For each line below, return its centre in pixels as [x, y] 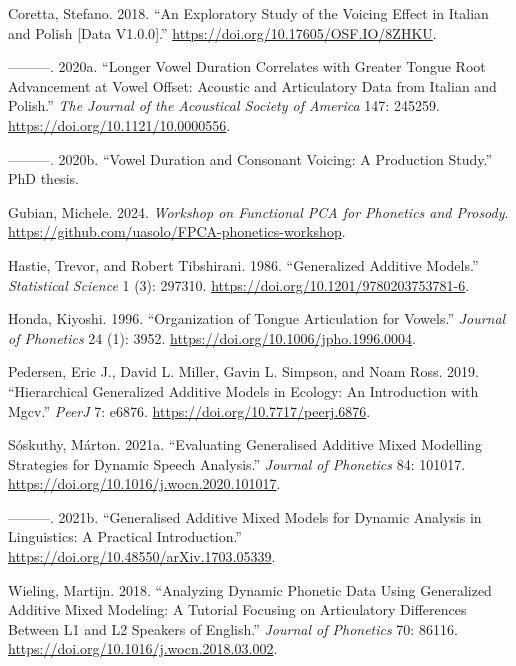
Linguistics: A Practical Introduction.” [125, 536]
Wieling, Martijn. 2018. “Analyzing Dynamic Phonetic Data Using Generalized [250, 589]
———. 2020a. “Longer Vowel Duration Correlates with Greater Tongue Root [247, 66]
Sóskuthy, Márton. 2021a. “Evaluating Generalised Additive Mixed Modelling [245, 444]
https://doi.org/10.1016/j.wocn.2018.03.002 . [143, 648]
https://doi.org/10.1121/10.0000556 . [119, 124]
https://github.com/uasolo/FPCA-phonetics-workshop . [177, 231]
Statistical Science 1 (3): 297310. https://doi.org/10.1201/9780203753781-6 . [239, 284]
